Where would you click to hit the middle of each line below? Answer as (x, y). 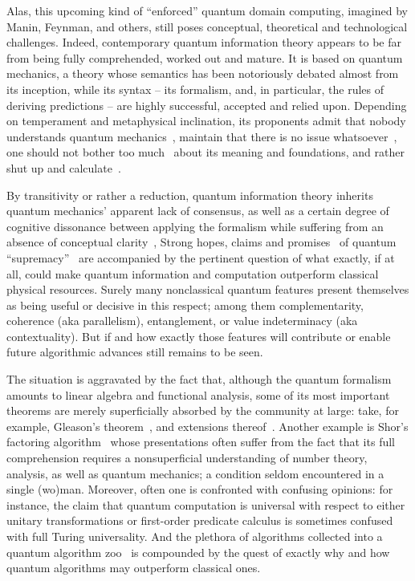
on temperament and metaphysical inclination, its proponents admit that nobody (206, 121)
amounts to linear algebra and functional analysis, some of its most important (198, 394)
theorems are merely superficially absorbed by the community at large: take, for (203, 410)
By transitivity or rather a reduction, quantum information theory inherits (190, 195)
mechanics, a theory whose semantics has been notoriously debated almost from (203, 73)
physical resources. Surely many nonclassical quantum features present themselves (208, 289)
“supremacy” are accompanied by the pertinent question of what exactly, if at (201, 257)
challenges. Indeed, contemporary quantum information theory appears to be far (204, 42)
